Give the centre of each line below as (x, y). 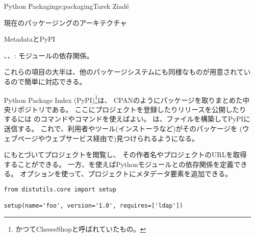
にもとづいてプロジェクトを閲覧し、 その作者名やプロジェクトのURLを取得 (125, 154)
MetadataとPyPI (30, 39)
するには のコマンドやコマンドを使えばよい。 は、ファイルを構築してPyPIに (127, 119)
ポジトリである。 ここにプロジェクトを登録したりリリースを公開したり (132, 109)
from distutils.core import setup (60, 189)
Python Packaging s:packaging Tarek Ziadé (66, 6)
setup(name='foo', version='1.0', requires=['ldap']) (94, 206)
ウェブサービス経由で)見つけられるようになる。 (122, 138)
